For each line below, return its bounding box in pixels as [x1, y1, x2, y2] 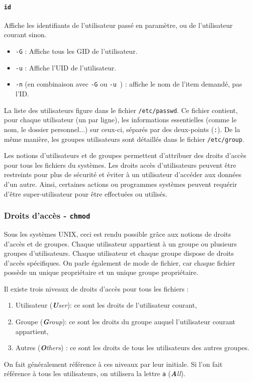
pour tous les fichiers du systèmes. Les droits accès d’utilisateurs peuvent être [4, 159, 236, 170]
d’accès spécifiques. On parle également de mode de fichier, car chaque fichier [4, 257, 235, 268]
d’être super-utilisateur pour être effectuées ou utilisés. [4, 188, 167, 199]
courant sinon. [4, 29, 46, 40]
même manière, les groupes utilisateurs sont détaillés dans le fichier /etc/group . [4, 134, 245, 144]
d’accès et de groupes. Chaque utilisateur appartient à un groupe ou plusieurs [4, 238, 237, 248]
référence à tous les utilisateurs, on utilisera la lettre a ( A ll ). [4, 368, 185, 379]
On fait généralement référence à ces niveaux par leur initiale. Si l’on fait [4, 359, 223, 369]
